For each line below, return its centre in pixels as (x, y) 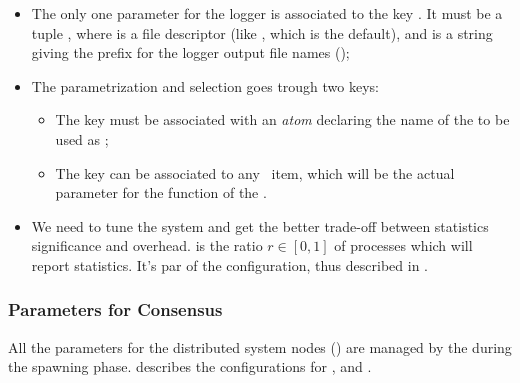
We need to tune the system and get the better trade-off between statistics (260, 225)
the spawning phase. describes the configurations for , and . (190, 366)
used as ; (82, 138)
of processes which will (403, 245)
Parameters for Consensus (115, 309)
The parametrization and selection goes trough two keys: (205, 85)
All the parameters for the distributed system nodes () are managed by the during (260, 346)
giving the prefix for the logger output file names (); (190, 52)
